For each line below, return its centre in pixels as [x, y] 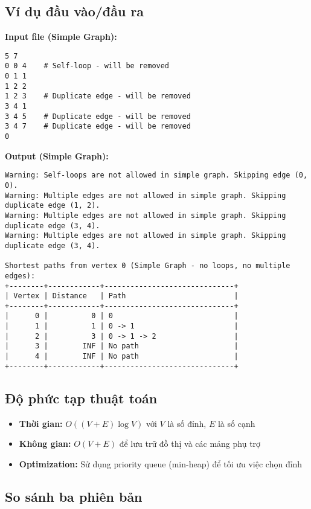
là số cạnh [236, 423]
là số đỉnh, [187, 423]
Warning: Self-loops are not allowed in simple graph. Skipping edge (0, [156, 175]
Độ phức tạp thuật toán [81, 398]
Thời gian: [41, 423]
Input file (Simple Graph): [61, 37]
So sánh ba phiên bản [74, 496]
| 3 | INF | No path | [122, 346]
